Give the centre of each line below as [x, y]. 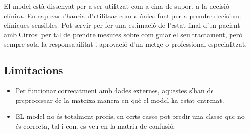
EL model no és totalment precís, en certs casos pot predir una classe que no [130, 116]
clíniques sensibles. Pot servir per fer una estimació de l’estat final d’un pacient [122, 25]
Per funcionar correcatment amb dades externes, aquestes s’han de [115, 91]
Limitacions [34, 70]
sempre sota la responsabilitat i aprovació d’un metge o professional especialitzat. [125, 44]
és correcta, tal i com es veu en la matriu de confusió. [95, 126]
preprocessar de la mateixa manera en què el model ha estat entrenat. [120, 100]
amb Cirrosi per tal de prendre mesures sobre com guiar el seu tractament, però [123, 34]
